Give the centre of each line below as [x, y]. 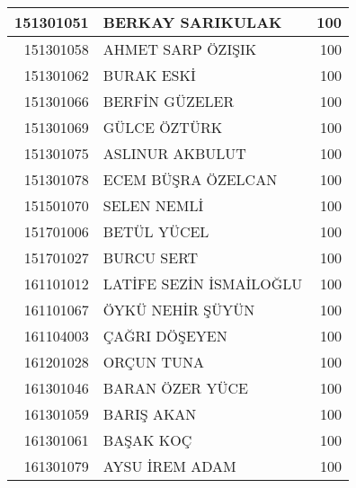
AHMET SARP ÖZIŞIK [180, 49]
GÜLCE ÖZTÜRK [163, 127]
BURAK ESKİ [149, 75]
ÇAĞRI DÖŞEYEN [165, 336]
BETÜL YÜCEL [156, 231]
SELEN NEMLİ [153, 205]
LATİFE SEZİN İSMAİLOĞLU [203, 284]
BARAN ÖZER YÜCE [175, 388]
